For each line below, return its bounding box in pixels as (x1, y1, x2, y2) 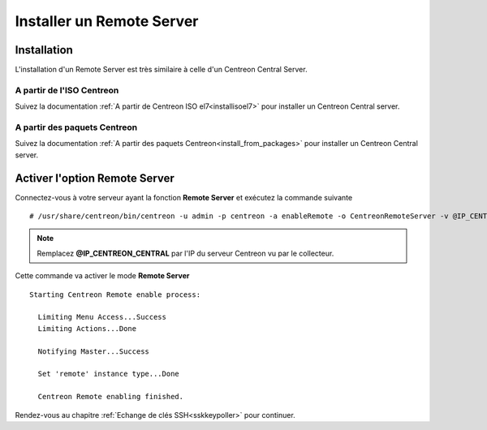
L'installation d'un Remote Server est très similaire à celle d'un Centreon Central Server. (15, 65, 308, 75)
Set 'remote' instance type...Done (37, 369, 180, 379)
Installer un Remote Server (15, 12, 199, 30)
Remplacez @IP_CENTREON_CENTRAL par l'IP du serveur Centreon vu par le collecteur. (37, 248, 334, 258)
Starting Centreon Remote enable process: (29, 290, 201, 299)
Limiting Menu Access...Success (37, 312, 166, 322)
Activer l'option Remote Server (15, 171, 175, 185)
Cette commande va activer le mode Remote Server (15, 271, 190, 281)
